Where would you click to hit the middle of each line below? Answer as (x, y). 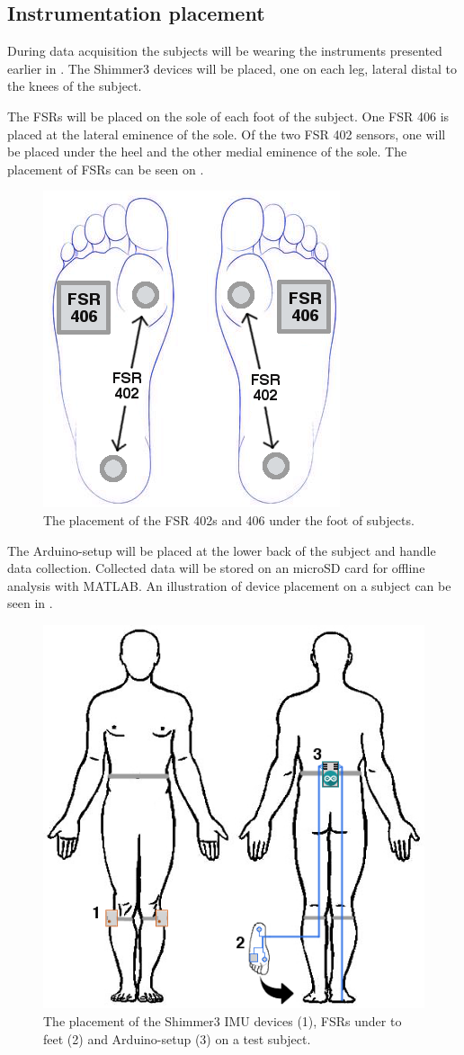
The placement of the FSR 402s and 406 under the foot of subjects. (229, 519)
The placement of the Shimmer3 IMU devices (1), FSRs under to (223, 1021)
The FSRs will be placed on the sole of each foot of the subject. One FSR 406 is (228, 116)
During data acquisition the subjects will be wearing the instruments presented (225, 51)
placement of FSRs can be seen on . (106, 169)
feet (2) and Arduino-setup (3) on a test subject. (177, 1038)
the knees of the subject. (75, 86)
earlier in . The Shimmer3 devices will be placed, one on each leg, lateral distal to (232, 68)
